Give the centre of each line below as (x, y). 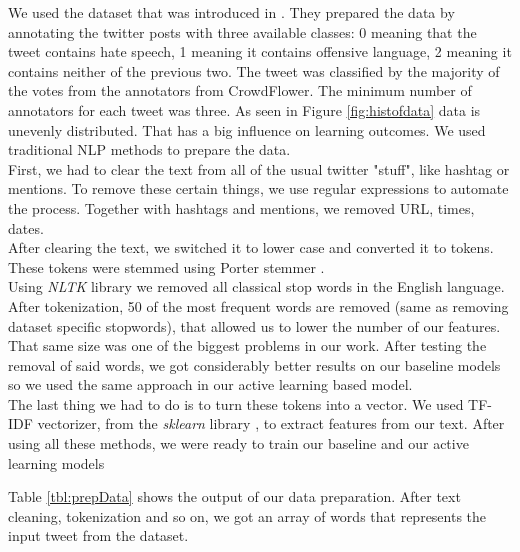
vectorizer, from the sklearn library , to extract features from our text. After (271, 423)
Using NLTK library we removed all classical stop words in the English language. (256, 286)
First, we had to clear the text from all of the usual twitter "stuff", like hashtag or (259, 168)
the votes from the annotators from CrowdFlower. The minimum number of (240, 90)
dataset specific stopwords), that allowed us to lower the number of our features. (254, 325)
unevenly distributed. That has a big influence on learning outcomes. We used (247, 129)
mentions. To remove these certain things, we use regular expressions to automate (258, 188)
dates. (26, 227)
